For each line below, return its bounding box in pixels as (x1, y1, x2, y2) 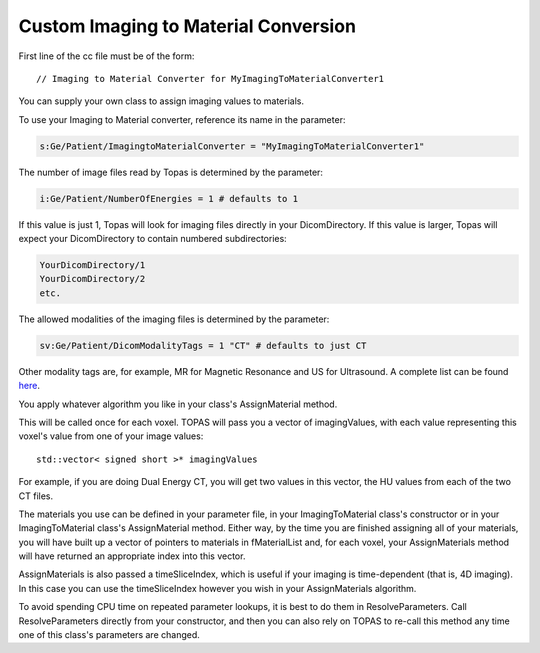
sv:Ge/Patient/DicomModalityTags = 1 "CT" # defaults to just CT (39, 340, 367, 351)
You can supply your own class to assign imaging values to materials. (18, 95, 305, 107)
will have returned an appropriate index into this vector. (18, 550, 246, 562)
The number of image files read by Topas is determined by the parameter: (18, 166, 324, 178)
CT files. (18, 490, 54, 502)
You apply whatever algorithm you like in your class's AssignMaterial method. (18, 398, 338, 410)
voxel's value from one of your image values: (18, 430, 204, 442)
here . (18, 380, 40, 392)
